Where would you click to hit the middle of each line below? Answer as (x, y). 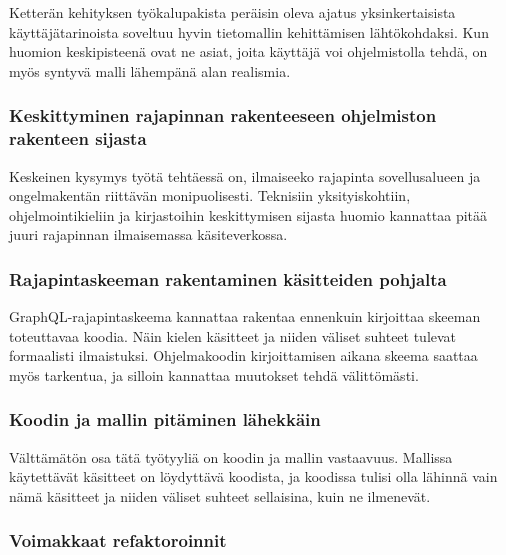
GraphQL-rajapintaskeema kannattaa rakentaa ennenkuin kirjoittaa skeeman (245, 316)
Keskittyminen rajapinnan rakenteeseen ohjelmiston (223, 115)
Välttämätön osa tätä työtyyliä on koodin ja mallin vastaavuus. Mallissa (231, 456)
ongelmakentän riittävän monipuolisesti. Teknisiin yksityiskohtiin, (210, 195)
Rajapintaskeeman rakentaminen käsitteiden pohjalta (228, 278)
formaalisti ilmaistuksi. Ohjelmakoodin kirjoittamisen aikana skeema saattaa (243, 355)
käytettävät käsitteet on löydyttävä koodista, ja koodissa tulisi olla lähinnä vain (253, 476)
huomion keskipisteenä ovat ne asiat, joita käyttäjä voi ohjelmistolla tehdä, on (248, 51)
